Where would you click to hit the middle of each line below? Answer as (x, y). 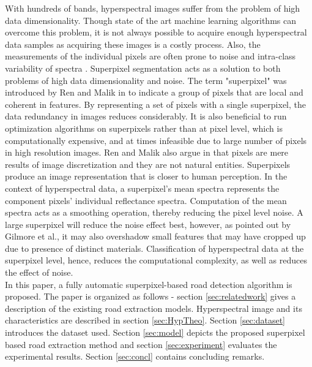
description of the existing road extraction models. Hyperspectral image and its (154, 308)
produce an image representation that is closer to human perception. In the (146, 176)
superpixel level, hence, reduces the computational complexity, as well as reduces (156, 260)
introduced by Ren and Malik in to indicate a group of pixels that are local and (154, 92)
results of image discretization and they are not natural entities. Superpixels (148, 164)
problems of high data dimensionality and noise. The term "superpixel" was (146, 80)
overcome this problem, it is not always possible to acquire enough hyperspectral (156, 32)
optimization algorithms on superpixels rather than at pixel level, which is (144, 128)
